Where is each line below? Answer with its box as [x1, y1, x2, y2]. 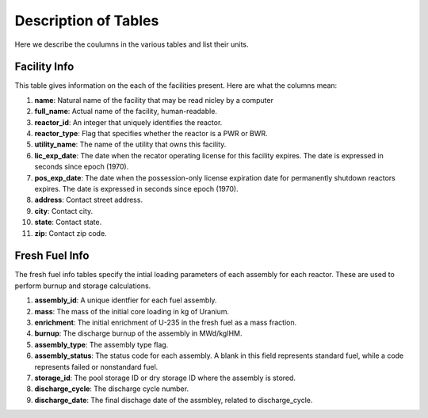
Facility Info [14, 60, 75, 74]
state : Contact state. [34, 218, 102, 227]
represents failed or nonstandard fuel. [34, 362, 159, 371]
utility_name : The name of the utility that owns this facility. [34, 139, 227, 150]
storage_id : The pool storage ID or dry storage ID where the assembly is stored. [34, 373, 296, 382]
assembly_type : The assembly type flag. [34, 340, 169, 349]
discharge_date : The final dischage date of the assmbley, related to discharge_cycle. [34, 395, 313, 405]
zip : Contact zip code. [34, 228, 107, 237]
